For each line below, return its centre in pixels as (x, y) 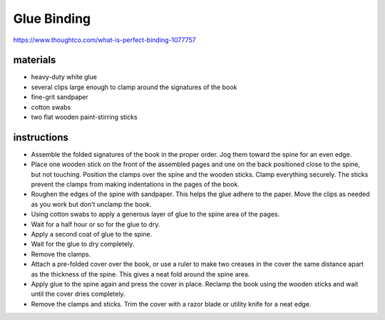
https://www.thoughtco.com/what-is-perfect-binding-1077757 (104, 40)
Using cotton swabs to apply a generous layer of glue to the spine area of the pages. (155, 215)
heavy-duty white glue (64, 77)
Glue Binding (52, 19)
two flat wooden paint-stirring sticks (84, 117)
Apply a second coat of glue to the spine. (92, 234)
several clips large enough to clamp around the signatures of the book (134, 87)
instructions (41, 137)
